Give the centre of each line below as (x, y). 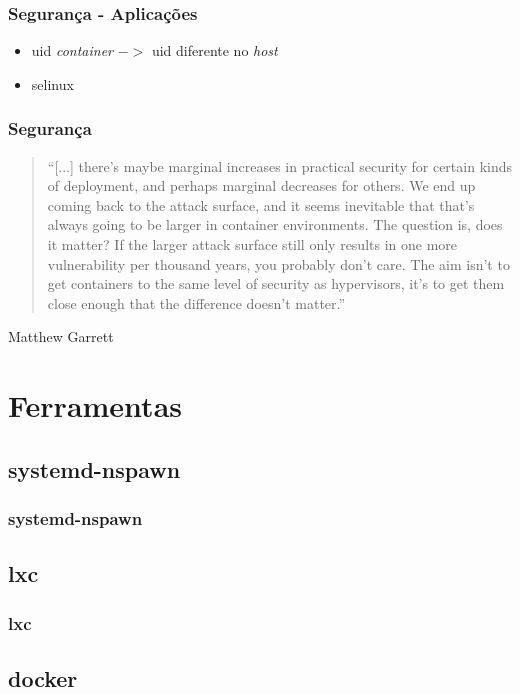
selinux (52, 83)
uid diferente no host (214, 50)
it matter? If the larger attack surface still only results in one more (252, 244)
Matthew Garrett (61, 336)
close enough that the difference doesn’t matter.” (196, 302)
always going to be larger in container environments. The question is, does (275, 224)
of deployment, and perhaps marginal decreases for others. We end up (261, 185)
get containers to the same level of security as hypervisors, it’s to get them (276, 283)
